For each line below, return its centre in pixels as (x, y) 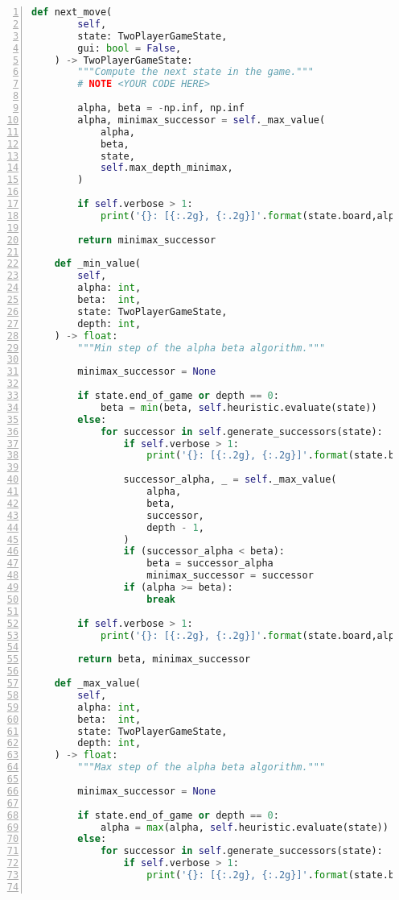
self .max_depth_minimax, (167, 168)
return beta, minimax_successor (164, 659)
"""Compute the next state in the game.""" (195, 72)
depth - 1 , (175, 527)
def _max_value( (98, 683)
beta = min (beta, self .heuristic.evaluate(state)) (239, 407)
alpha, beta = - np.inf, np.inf (161, 108)
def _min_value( (98, 264)
